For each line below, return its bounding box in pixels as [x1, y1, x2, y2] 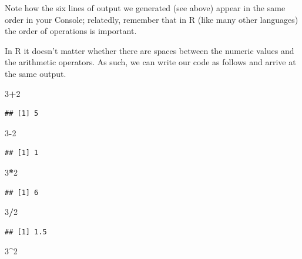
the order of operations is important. [5, 25, 137, 37]
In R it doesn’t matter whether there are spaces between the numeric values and [5, 44, 294, 56]
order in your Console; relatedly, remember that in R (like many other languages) [5, 13, 298, 25]
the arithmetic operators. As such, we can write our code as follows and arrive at [5, 56, 296, 68]
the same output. [5, 67, 66, 79]
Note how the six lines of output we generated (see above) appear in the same [5, 2, 286, 14]
